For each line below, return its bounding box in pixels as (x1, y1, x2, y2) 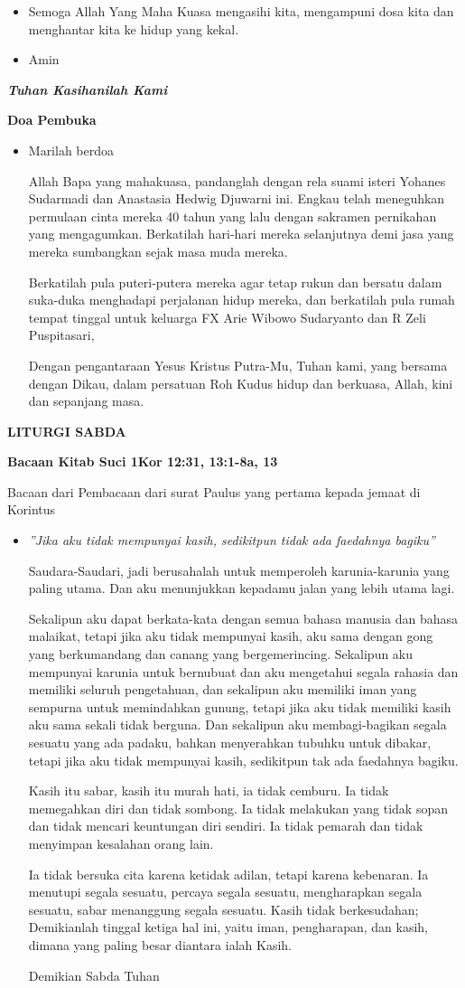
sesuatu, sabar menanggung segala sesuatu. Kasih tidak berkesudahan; (28, 899, 419, 918)
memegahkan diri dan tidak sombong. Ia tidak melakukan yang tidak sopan (28, 798, 448, 817)
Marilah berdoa (28, 140, 115, 159)
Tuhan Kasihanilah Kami (7, 80, 168, 99)
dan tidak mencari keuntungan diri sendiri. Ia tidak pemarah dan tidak (28, 816, 423, 835)
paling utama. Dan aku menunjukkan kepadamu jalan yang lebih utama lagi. (28, 579, 455, 598)
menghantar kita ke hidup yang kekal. (28, 19, 239, 38)
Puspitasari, (28, 325, 95, 344)
